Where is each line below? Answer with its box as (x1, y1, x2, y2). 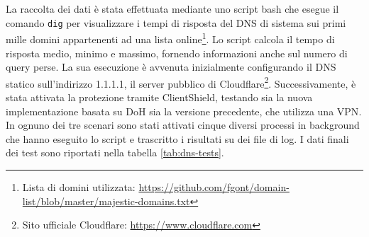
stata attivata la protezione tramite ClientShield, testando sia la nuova (6, 89, 313, 104)
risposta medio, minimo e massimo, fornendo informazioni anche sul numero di (6, 45, 348, 60)
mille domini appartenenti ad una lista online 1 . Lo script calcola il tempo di (6, 30, 335, 46)
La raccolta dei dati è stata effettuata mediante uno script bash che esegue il (6, 1, 339, 16)
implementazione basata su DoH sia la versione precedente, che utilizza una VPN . (6, 103, 362, 118)
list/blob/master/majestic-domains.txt (22, 193, 190, 208)
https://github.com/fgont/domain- (138, 179, 290, 194)
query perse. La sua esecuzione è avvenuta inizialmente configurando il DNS (6, 59, 336, 74)
